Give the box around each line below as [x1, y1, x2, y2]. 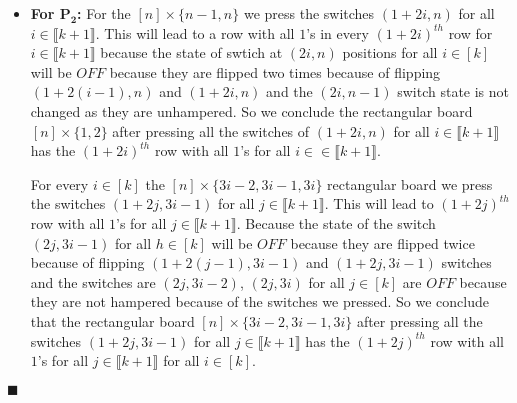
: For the [77, 3, 131, 23]
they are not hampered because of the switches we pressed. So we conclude [30, 291, 489, 312]
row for [448, 22, 493, 43]
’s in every [306, 22, 369, 43]
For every [30, 173, 89, 194]
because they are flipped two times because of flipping [109, 61, 441, 82]
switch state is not [397, 81, 510, 102]
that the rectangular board [30, 310, 195, 331]
